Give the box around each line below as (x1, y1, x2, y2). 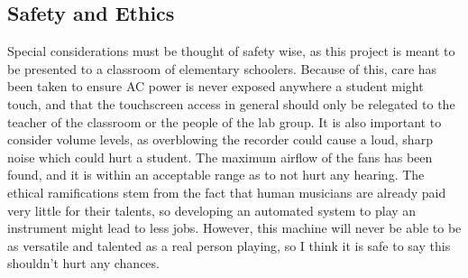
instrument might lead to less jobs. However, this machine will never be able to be (7, 218, 462, 237)
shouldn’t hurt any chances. (7, 254, 160, 273)
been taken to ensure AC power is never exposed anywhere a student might (7, 77, 424, 96)
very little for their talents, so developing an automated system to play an (7, 200, 417, 219)
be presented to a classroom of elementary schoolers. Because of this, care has (7, 59, 437, 78)
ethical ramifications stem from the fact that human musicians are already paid (7, 182, 446, 201)
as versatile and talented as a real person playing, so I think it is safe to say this (7, 236, 451, 255)
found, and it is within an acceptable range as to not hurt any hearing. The (7, 165, 425, 184)
